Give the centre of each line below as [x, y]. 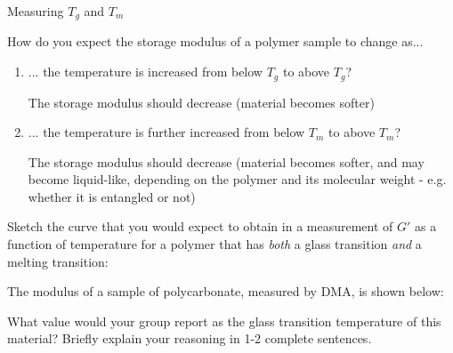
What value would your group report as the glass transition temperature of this [224, 321]
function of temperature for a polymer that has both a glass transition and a [214, 244]
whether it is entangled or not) [112, 196]
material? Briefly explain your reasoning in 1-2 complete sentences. [190, 338]
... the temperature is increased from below [145, 72]
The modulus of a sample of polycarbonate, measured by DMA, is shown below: [226, 291]
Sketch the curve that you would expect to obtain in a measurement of [200, 226]
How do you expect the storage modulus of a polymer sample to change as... [215, 41]
